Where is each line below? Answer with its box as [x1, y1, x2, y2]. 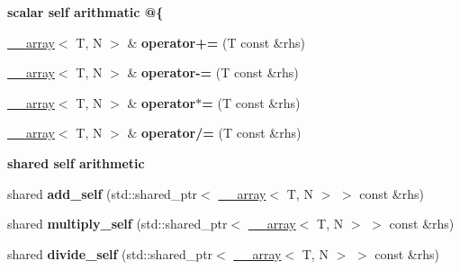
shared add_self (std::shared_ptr [7, 184, 198, 202]
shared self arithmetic [7, 153, 145, 172]
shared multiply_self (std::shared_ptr [7, 214, 228, 233]
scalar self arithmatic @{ [7, 3, 164, 21]
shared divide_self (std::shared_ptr [7, 244, 213, 263]
